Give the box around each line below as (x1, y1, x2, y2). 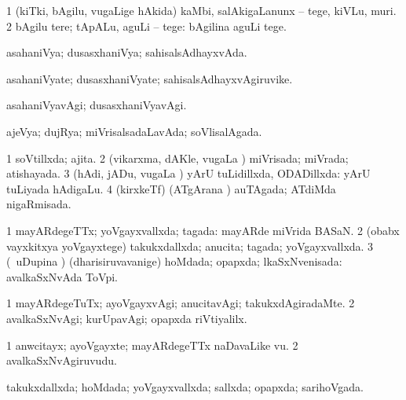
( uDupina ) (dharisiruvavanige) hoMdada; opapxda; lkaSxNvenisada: (6, 253, 342, 270)
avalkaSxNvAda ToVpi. (6, 268, 118, 284)
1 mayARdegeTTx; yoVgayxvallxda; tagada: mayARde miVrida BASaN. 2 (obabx (6, 222, 400, 238)
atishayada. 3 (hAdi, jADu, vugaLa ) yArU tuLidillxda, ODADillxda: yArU (6, 165, 371, 182)
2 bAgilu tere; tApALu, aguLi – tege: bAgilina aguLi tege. (6, 17, 287, 34)
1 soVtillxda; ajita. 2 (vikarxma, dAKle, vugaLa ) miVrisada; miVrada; (6, 149, 349, 166)
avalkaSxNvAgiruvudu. (6, 352, 117, 369)
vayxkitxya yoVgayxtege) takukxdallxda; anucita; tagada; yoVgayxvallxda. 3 (6, 237, 374, 254)
